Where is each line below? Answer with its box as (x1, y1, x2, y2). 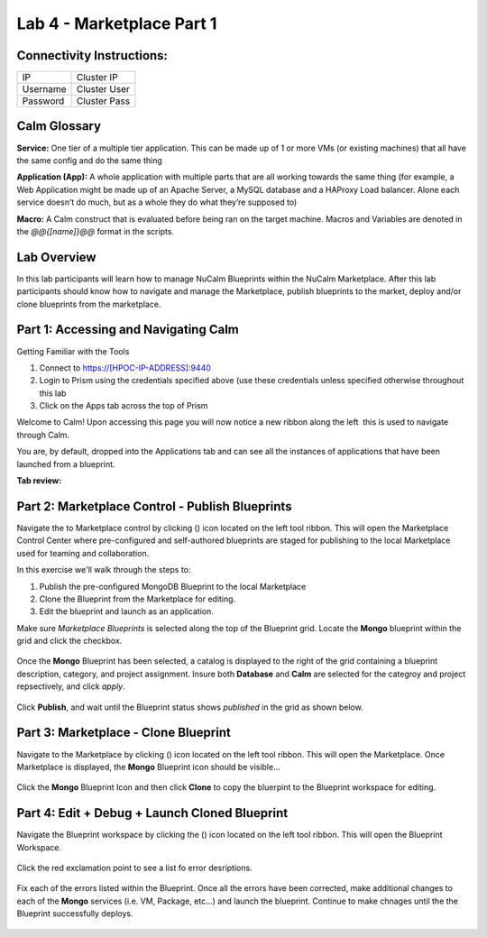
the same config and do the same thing (16, 154, 162, 166)
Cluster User (76, 83, 131, 96)
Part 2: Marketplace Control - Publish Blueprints (16, 499, 292, 514)
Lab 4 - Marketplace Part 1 (16, 14, 217, 33)
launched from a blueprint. (16, 458, 116, 469)
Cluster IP (76, 71, 118, 84)
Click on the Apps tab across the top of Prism (39, 400, 208, 411)
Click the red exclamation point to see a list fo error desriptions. (16, 862, 253, 873)
